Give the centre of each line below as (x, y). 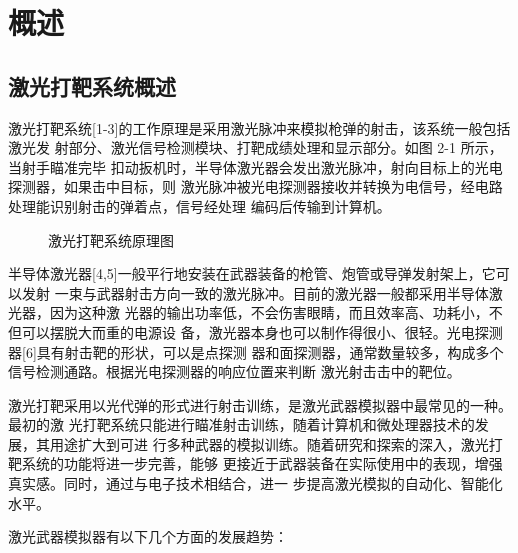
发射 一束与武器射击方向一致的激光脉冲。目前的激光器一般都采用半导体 (255, 292)
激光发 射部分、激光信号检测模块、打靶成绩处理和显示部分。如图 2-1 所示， (255, 147)
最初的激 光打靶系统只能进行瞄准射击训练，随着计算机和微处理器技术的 (241, 424)
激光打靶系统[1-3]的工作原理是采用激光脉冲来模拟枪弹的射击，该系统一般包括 (259, 127)
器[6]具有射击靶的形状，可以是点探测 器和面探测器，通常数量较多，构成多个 (256, 351)
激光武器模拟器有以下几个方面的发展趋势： (148, 536)
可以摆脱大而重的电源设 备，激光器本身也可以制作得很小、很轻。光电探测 (262, 331)
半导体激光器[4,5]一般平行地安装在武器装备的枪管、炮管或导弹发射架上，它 (252, 273)
